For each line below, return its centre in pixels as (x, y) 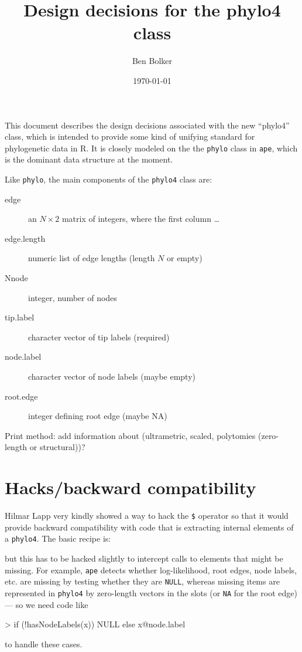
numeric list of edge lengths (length (92, 258)
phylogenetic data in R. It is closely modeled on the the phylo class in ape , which (151, 148)
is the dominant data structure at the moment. (89, 159)
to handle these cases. (44, 643)
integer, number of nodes (73, 297)
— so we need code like (47, 604)
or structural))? (57, 447)
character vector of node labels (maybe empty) (112, 376)
